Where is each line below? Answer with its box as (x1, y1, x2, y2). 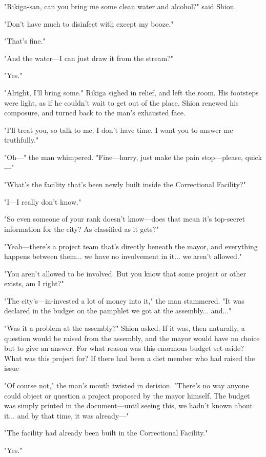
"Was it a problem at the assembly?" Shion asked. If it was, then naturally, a (4, 323, 245, 333)
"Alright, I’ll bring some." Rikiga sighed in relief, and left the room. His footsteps (4, 87, 259, 97)
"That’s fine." (4, 35, 46, 46)
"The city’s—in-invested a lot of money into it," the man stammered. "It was (4, 295, 244, 306)
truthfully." (4, 134, 39, 145)
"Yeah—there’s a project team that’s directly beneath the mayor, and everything (4, 241, 258, 251)
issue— (4, 363, 26, 373)
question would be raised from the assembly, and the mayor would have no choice (4, 332, 260, 343)
